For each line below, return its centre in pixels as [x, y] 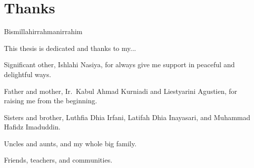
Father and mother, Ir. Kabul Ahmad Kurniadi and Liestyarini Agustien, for [121, 91]
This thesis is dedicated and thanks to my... [70, 48]
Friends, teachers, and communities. [58, 160]
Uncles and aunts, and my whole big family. [70, 143]
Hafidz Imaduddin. [32, 127]
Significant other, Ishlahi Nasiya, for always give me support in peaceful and [120, 64]
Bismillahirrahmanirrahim [43, 31]
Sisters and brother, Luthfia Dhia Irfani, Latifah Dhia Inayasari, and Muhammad [127, 117]
